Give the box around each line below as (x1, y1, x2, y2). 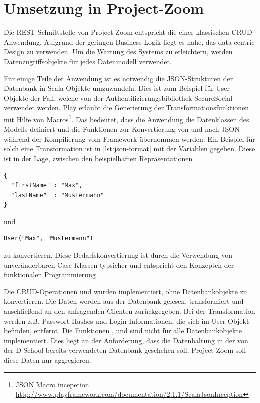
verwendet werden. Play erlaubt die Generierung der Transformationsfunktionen (4, 102, 249, 113)
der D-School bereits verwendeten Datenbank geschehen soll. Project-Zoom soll (4, 345, 246, 355)
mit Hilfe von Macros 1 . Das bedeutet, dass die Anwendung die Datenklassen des (4, 112, 249, 124)
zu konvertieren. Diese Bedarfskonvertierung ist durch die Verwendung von (4, 250, 233, 260)
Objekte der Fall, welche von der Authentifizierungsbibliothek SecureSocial (4, 92, 233, 103)
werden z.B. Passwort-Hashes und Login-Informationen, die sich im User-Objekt (4, 315, 249, 326)
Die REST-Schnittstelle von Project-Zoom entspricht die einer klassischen (4, 27, 229, 37)
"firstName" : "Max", (11, 182, 83, 189)
